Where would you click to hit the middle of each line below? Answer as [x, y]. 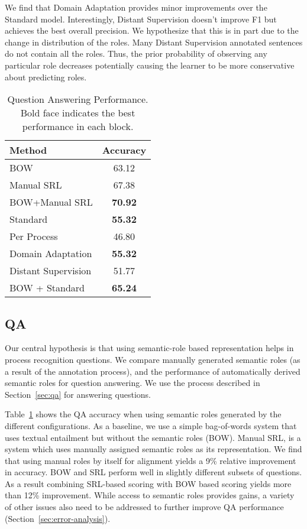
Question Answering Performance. [78, 99]
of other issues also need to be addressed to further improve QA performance [144, 507]
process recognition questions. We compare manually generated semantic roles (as [153, 359]
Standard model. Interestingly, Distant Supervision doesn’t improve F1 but [141, 19]
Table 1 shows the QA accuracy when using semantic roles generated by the [143, 414]
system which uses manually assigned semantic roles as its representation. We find [153, 449]
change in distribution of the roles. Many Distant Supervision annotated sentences [154, 42]
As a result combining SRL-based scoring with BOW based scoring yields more [148, 483]
